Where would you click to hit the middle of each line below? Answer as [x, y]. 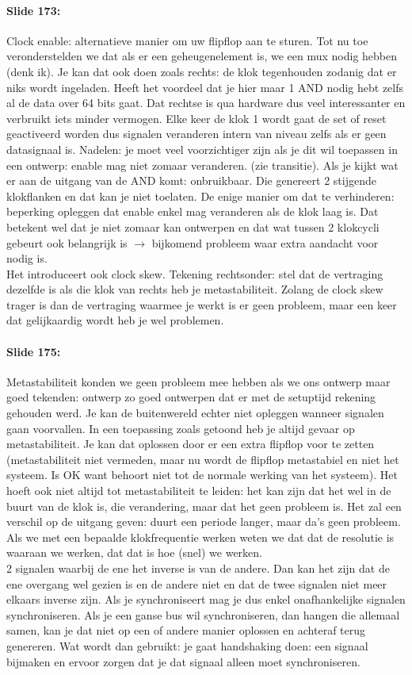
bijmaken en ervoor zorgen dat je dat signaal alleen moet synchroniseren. [183, 661]
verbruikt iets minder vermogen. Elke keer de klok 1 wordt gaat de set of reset [196, 118]
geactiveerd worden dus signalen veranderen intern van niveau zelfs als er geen [196, 134]
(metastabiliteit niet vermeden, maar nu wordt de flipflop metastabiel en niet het [203, 459]
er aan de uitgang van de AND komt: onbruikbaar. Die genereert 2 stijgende [191, 180]
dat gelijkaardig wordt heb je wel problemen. [115, 320]
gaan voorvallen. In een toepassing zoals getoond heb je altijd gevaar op [181, 428]
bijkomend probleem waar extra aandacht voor [265, 242]
